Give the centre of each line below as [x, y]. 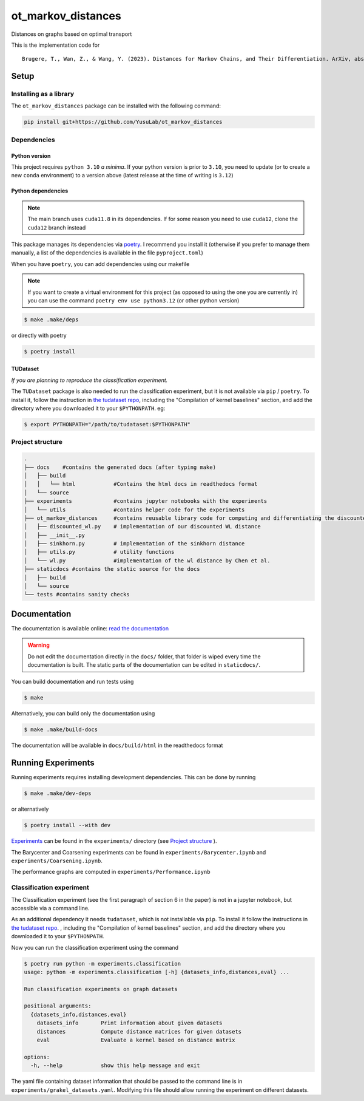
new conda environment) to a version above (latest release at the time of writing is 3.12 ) [122, 176]
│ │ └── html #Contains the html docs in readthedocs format [141, 484]
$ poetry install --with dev [67, 825]
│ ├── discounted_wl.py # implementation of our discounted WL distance [142, 527]
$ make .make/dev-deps [58, 793]
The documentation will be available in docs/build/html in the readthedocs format [117, 745]
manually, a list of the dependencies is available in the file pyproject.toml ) [107, 253]
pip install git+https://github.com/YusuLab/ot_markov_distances [123, 122]
